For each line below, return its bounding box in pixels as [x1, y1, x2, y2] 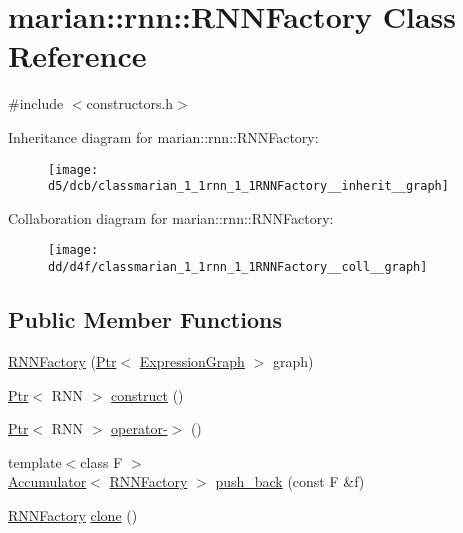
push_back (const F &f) [215, 471, 365, 492]
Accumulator [8, 471, 87, 492]
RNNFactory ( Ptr [8, 350, 117, 371]
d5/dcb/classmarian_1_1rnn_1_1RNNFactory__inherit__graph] [48, 179, 449, 194]
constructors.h [86, 93, 174, 114]
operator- [111, 418, 168, 439]
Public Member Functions [8, 304, 282, 335]
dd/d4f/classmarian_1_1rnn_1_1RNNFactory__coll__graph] [48, 260, 428, 275]
